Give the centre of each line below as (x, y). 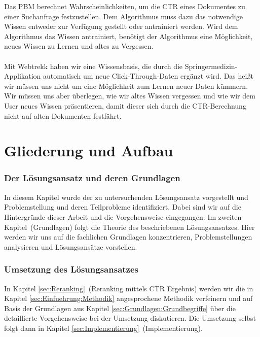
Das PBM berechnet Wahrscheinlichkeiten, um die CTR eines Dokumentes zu (125, 6)
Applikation (23, 76)
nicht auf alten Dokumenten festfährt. (63, 115)
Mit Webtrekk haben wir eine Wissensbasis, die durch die (94, 66)
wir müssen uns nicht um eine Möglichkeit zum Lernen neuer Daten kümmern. (126, 86)
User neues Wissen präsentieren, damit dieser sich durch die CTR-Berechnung (125, 105)
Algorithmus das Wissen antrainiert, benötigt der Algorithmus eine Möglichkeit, (128, 36)
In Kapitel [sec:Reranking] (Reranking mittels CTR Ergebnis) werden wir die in (129, 288)
